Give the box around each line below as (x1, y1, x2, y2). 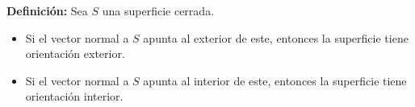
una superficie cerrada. (102, 2, 215, 19)
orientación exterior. (25, 45, 125, 62)
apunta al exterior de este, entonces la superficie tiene (143, 29, 409, 46)
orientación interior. (25, 88, 124, 105)
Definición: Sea (6, 2, 88, 19)
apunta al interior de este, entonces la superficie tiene (143, 72, 407, 88)
